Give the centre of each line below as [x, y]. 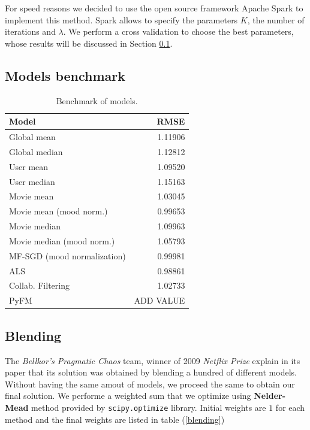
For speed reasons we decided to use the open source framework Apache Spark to [154, 8]
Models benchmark [65, 75]
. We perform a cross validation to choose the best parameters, [178, 31]
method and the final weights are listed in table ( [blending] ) [115, 419]
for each [290, 407]
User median [32, 181]
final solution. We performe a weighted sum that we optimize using [128, 396]
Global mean [32, 137]
